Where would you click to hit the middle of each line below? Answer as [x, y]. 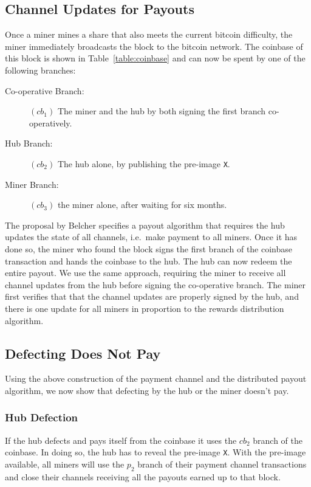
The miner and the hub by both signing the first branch [162, 111]
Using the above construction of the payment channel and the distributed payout [156, 378]
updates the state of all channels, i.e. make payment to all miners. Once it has [151, 237]
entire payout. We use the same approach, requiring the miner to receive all [145, 273]
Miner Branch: [32, 184]
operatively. [51, 123]
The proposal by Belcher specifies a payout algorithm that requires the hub [145, 225]
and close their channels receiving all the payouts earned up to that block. [143, 476]
